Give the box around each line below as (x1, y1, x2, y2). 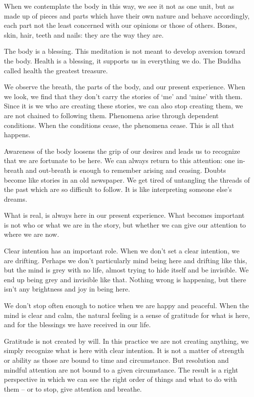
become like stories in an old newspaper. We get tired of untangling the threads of (4, 174, 250, 185)
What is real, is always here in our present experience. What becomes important (4, 210, 245, 220)
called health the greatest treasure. (4, 65, 108, 75)
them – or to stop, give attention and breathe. (4, 383, 142, 394)
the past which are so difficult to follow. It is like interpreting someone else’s (4, 184, 232, 194)
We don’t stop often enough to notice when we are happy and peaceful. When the (4, 300, 249, 311)
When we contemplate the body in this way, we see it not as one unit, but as (4, 1, 234, 11)
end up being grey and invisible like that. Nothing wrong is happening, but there (4, 274, 246, 284)
